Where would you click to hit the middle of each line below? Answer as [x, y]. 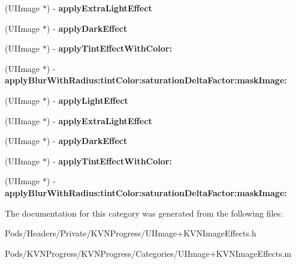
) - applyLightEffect [87, 100]
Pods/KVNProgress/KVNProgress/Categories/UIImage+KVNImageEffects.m [148, 253]
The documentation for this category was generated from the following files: [144, 213]
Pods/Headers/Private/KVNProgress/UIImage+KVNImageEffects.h [131, 233]
